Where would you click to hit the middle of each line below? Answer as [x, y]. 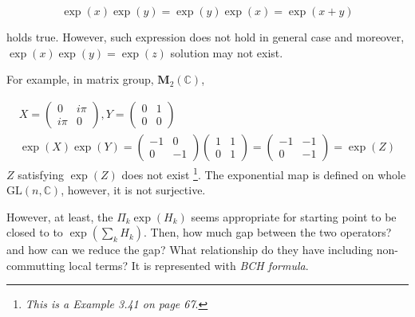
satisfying [41, 174]
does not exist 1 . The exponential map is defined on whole [264, 173]
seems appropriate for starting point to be [294, 216]
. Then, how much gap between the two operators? [268, 232]
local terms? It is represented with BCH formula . [189, 265]
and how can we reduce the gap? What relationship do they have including [190, 250]
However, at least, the [60, 216]
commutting [36, 265]
